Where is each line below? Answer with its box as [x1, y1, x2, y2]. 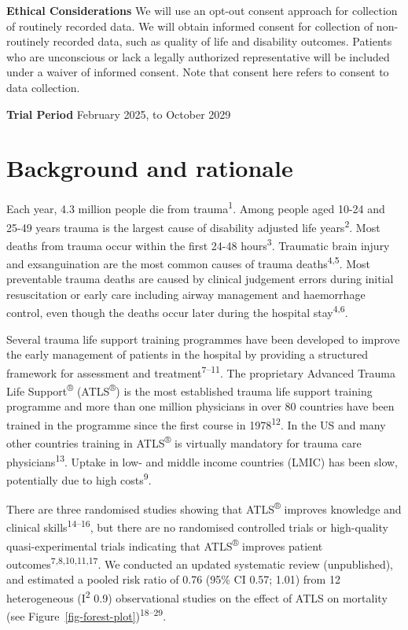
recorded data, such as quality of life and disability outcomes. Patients [53, 33, 392, 50]
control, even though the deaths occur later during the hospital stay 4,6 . [6, 302, 348, 321]
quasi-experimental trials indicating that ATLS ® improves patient [6, 535, 323, 554]
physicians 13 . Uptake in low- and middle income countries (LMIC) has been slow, [6, 451, 398, 470]
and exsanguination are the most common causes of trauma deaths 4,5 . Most [6, 253, 371, 271]
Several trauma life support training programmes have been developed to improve [6, 330, 400, 347]
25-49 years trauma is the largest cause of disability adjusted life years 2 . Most [6, 216, 380, 235]
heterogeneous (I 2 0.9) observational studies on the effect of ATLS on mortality [6, 587, 388, 606]
